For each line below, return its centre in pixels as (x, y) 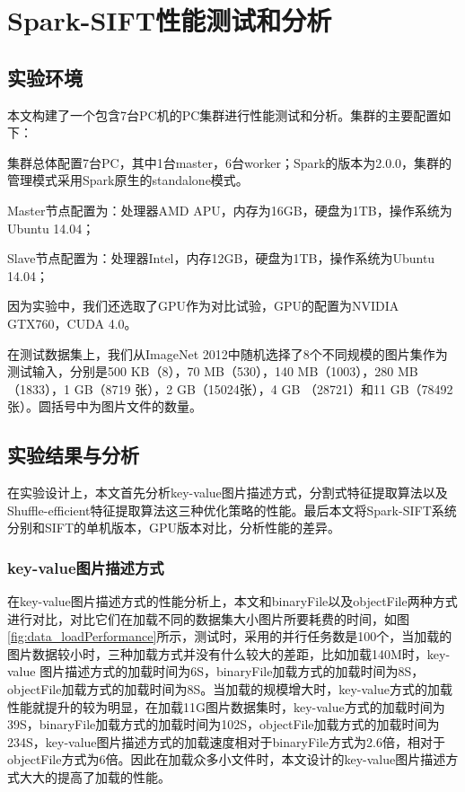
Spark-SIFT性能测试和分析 (170, 20)
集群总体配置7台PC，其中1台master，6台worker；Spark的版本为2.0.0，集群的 (230, 162)
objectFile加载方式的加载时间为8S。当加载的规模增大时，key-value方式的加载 (230, 689)
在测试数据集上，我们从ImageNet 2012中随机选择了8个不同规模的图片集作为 (228, 353)
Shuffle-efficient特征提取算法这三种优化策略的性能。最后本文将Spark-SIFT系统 (232, 510)
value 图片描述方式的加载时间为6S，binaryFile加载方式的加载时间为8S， (216, 671)
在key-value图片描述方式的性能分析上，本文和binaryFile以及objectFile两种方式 (232, 601)
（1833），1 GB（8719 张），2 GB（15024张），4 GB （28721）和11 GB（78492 (230, 388)
